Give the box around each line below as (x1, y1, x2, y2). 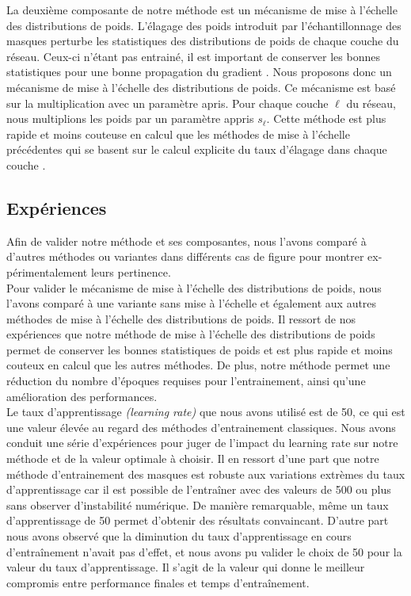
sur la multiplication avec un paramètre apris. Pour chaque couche (6, 94, 329, 111)
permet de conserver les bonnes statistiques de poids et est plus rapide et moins (6, 341, 393, 357)
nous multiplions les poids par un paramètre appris (6, 110, 254, 127)
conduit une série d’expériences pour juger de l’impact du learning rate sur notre (6, 434, 398, 451)
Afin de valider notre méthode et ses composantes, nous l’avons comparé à (6, 232, 367, 249)
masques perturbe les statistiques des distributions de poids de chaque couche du (6, 32, 399, 49)
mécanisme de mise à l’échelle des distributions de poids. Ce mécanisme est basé (6, 78, 396, 95)
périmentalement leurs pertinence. (6, 263, 171, 280)
